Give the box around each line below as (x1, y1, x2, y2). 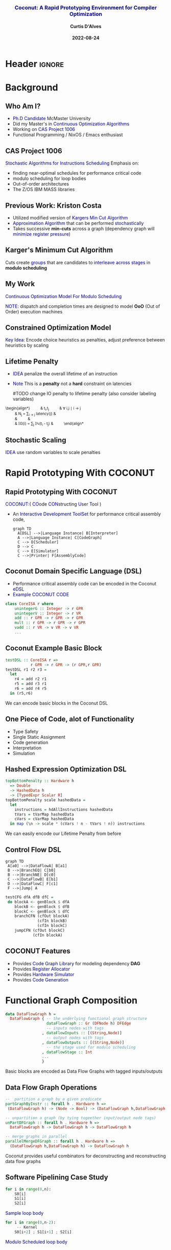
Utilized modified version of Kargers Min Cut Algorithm (12, 215, 128, 221)
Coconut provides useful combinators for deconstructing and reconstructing (5, 1152, 166, 1159)
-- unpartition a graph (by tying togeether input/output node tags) (5, 1115, 157, 1121)
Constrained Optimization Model (5, 324, 111, 332)
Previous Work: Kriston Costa (5, 201, 102, 210)
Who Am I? (5, 102, 41, 110)
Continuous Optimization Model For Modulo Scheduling (5, 293, 122, 299)
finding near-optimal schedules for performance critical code (12, 170, 141, 176)
